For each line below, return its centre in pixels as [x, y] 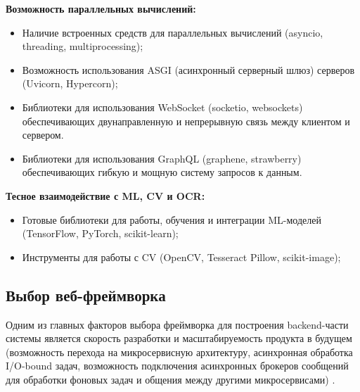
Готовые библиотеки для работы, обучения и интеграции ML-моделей [172, 219]
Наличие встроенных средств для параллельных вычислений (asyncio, [173, 32]
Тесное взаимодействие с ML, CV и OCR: [105, 195]
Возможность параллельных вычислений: [101, 8]
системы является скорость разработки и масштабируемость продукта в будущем [179, 338]
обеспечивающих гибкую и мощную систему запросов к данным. [162, 172]
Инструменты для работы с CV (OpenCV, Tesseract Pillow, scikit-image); [181, 257]
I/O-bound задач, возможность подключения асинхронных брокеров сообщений [177, 366]
